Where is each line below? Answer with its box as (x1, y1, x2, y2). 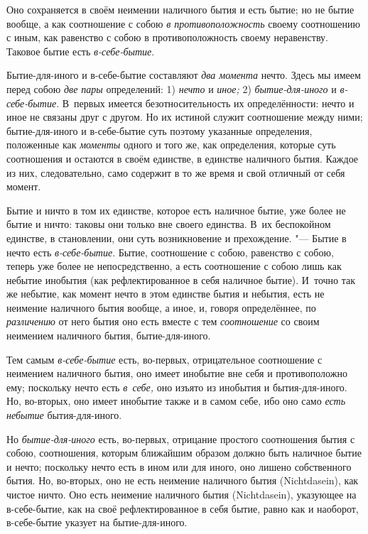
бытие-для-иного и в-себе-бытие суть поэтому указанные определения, (6, 123, 313, 138)
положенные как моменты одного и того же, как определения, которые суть (6, 137, 336, 152)
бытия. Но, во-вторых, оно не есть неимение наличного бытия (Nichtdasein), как (6, 473, 359, 488)
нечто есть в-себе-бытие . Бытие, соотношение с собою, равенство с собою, (6, 244, 334, 259)
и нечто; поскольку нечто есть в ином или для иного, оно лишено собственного (6, 459, 352, 474)
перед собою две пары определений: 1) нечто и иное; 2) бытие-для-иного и (6, 81, 337, 96)
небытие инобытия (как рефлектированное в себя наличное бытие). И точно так (6, 272, 356, 287)
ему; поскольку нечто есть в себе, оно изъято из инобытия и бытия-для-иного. (6, 379, 347, 394)
